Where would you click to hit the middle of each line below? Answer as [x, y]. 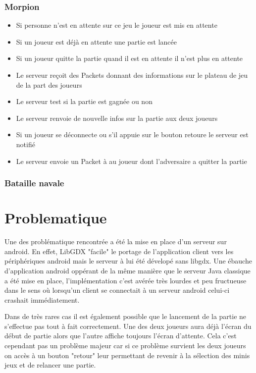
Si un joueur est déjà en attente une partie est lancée [96, 41]
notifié [26, 144]
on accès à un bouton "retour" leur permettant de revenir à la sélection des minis [127, 355]
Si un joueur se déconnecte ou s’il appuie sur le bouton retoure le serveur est [132, 134]
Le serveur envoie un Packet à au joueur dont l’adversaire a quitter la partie [131, 161]
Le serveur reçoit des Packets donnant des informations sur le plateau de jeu [132, 75]
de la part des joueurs [49, 84]
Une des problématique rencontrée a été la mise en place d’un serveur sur [116, 241]
